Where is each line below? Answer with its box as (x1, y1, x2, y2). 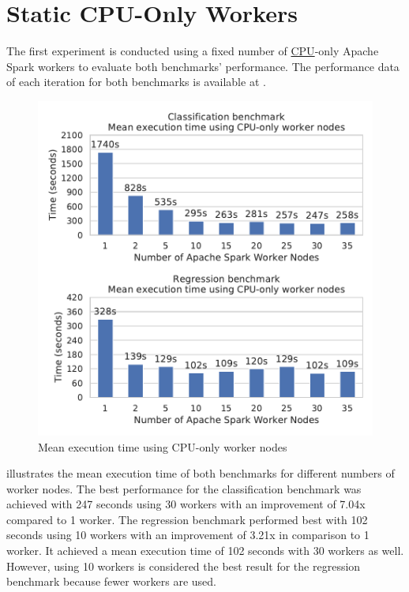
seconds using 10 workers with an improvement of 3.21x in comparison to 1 (6, 526, 370, 543)
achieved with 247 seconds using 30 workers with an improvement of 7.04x (6, 496, 366, 512)
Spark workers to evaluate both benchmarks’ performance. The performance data (6, 58, 400, 74)
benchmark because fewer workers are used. (6, 573, 216, 590)
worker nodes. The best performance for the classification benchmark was (6, 480, 362, 496)
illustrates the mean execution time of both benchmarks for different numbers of (6, 465, 395, 481)
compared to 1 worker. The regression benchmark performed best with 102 (6, 511, 368, 527)
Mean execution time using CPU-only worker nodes (38, 438, 287, 455)
